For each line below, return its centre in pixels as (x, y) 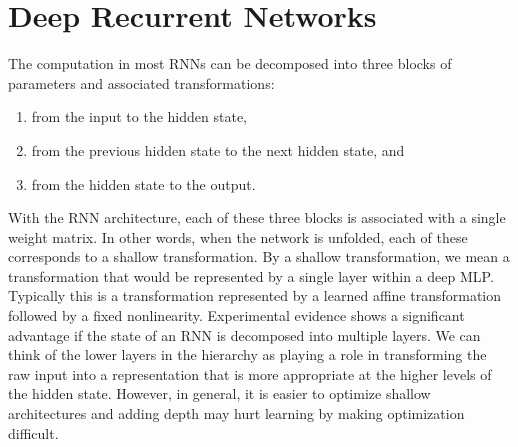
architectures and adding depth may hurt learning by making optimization (236, 413)
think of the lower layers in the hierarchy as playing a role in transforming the (247, 354)
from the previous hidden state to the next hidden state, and (218, 149)
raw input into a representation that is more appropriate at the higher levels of (250, 373)
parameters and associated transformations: (141, 82)
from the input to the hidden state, (139, 116)
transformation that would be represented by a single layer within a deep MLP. (251, 275)
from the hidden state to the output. (143, 183)
